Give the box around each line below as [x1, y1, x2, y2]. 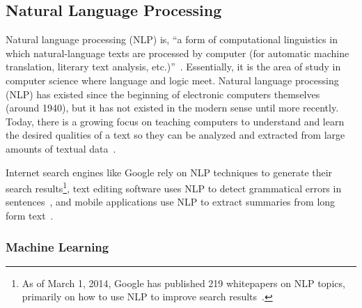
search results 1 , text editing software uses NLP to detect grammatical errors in [6, 179, 342, 195]
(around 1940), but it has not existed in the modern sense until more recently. [6, 100, 339, 115]
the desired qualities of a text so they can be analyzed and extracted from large [6, 128, 345, 142]
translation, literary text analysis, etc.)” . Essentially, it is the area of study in [6, 59, 341, 74]
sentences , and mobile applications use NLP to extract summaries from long [6, 194, 336, 209]
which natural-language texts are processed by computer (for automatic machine [6, 45, 349, 60]
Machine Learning [6, 238, 109, 255]
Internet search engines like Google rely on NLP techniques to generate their [6, 164, 333, 179]
